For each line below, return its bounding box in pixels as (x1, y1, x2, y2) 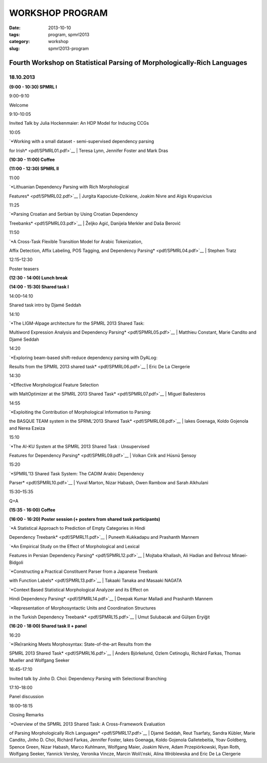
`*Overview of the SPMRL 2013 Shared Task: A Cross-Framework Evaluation (9, 721, 165, 727)
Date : (9, 25, 21, 31)
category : (9, 39, 30, 45)
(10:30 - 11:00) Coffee (9, 156, 55, 162)
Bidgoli (9, 560, 23, 565)
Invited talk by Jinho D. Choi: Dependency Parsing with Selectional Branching (9, 675, 167, 681)
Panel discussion (9, 694, 44, 700)
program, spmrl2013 (48, 31, 89, 37)
